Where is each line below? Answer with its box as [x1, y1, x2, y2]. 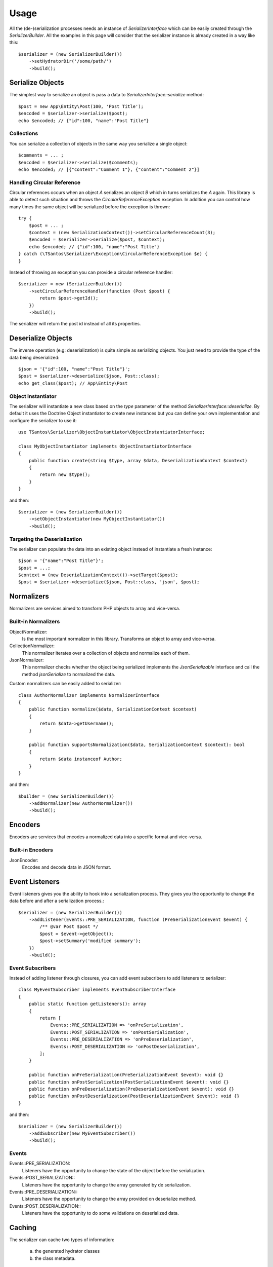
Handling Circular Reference [9, 179, 81, 186]
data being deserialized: [9, 354, 60, 360]
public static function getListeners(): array [28, 1001, 147, 1007]
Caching [9, 1223, 37, 1232]
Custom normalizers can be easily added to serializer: [9, 681, 121, 687]
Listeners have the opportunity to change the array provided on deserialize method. [22, 1196, 197, 1202]
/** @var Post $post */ [39, 924, 99, 929]
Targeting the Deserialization [9, 535, 82, 542]
